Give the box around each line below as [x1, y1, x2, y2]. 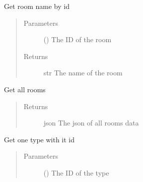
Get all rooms [4, 84, 46, 94]
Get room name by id [4, 1, 70, 11]
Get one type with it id [4, 134, 75, 144]
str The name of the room [43, 67, 123, 78]
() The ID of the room [43, 34, 112, 45]
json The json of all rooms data [43, 118, 139, 128]
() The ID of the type [43, 167, 109, 178]
